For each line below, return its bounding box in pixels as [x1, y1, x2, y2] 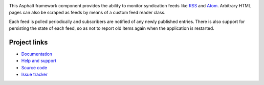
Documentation [21, 51, 52, 57]
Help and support [21, 58, 57, 64]
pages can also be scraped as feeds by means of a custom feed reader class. [9, 10, 166, 16]
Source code [21, 64, 47, 70]
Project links [9, 38, 48, 46]
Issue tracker [21, 71, 48, 78]
